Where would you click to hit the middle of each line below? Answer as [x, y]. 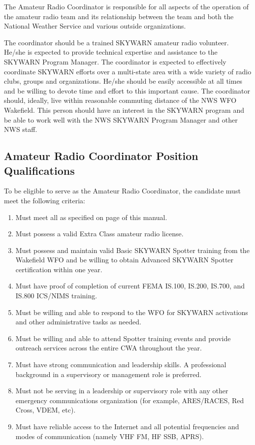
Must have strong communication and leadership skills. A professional [121, 365]
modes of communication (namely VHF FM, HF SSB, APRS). [110, 436]
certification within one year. [59, 269]
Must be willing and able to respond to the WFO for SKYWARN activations [132, 312]
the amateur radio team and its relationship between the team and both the [119, 16]
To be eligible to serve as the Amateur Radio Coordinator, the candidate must [122, 191]
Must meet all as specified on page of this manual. [91, 217]
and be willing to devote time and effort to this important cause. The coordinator [127, 90]
